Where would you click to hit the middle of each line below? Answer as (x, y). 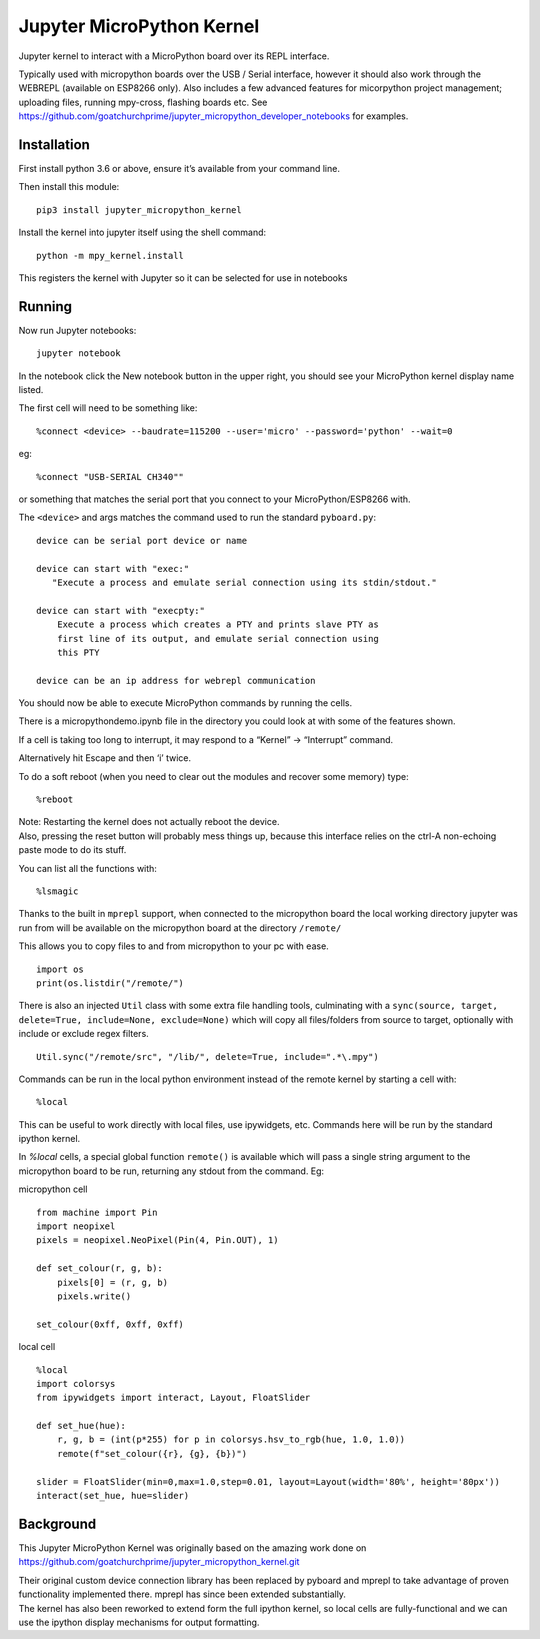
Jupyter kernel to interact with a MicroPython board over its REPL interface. (174, 56)
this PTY (78, 652)
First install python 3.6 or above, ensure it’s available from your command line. (179, 169)
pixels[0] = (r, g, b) (112, 1282)
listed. (31, 390)
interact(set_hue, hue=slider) (113, 1496)
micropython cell (53, 1189)
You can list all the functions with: (87, 868)
